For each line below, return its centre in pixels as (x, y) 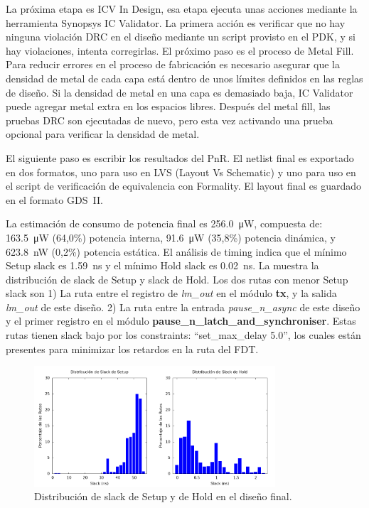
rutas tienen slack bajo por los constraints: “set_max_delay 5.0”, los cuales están (183, 335)
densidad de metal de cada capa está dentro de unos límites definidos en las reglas (184, 78)
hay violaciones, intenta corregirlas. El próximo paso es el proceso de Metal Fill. (180, 50)
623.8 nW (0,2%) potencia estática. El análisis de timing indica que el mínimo (176, 251)
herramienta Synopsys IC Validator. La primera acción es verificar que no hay (176, 22)
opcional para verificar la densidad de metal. (103, 134)
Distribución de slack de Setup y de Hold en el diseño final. (163, 496)
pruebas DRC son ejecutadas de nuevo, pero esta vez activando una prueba (170, 120)
